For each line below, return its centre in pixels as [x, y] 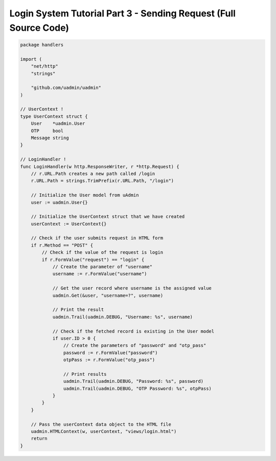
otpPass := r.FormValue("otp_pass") [109, 360]
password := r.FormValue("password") [110, 353]
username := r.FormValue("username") [100, 274]
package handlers [42, 45]
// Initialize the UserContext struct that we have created [108, 217]
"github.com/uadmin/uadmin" [66, 88]
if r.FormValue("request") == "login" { [93, 259]
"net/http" [44, 66]
